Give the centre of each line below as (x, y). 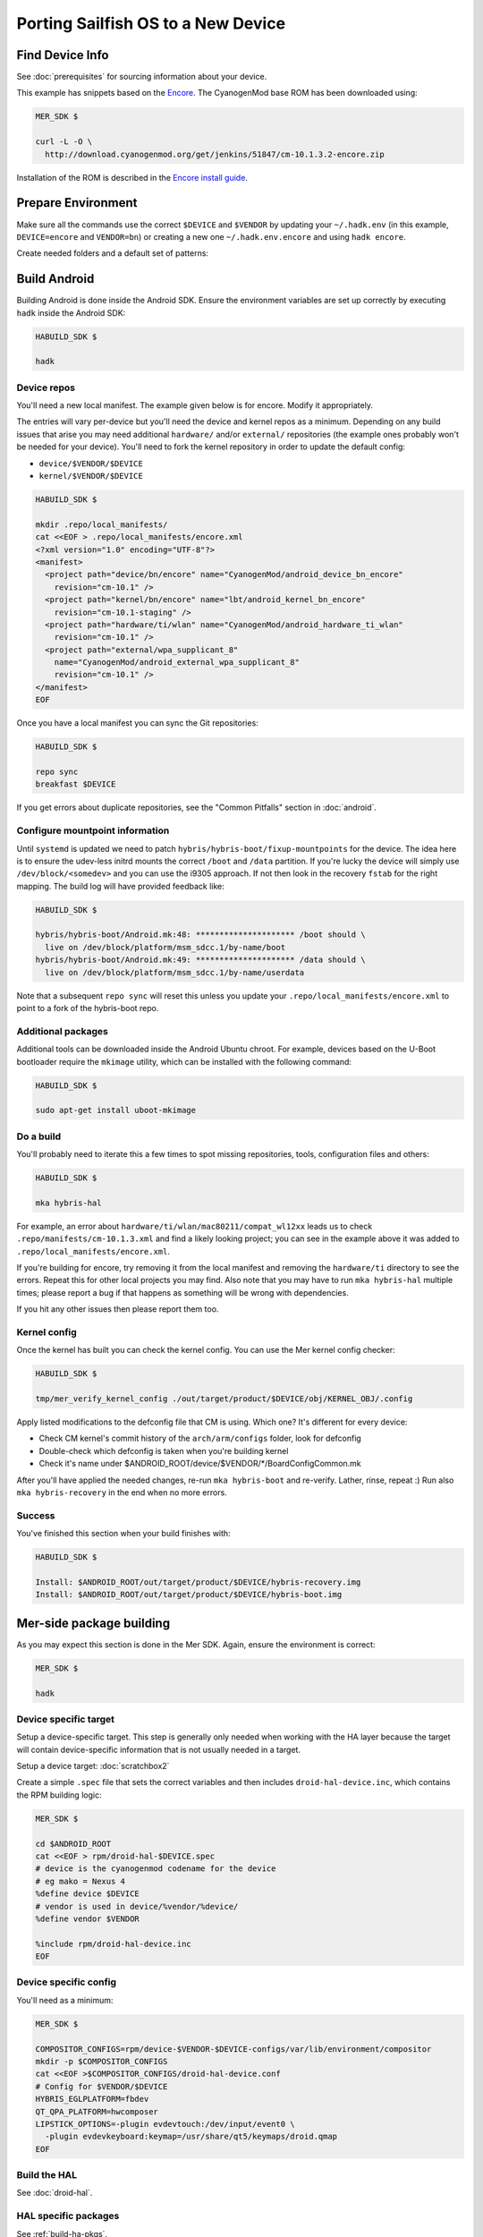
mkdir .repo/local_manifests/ (102, 524)
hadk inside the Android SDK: (71, 312)
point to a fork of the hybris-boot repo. (88, 1008)
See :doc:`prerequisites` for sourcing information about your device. (142, 77)
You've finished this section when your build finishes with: (124, 1534)
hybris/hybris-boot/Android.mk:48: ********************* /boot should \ (200, 935)
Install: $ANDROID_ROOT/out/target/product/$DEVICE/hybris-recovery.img (198, 1582)
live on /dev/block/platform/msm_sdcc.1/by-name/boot (165, 947)
